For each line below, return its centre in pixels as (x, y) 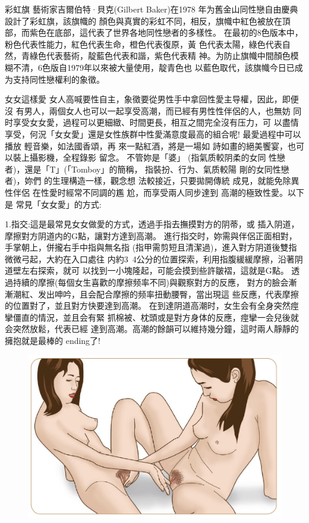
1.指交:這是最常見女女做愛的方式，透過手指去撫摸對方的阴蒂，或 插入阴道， (152, 224)
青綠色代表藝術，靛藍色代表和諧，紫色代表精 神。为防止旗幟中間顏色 (156, 56)
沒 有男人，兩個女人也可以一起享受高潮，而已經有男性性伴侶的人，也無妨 (148, 110)
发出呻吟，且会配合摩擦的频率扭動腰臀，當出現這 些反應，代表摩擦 (168, 294)
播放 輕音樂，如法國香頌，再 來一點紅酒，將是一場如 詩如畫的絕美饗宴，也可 (154, 145)
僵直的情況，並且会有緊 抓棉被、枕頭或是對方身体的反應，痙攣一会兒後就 (156, 317)
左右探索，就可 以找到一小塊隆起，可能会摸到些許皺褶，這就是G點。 (155, 270)
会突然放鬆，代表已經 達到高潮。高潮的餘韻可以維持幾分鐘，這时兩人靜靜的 (152, 329)
